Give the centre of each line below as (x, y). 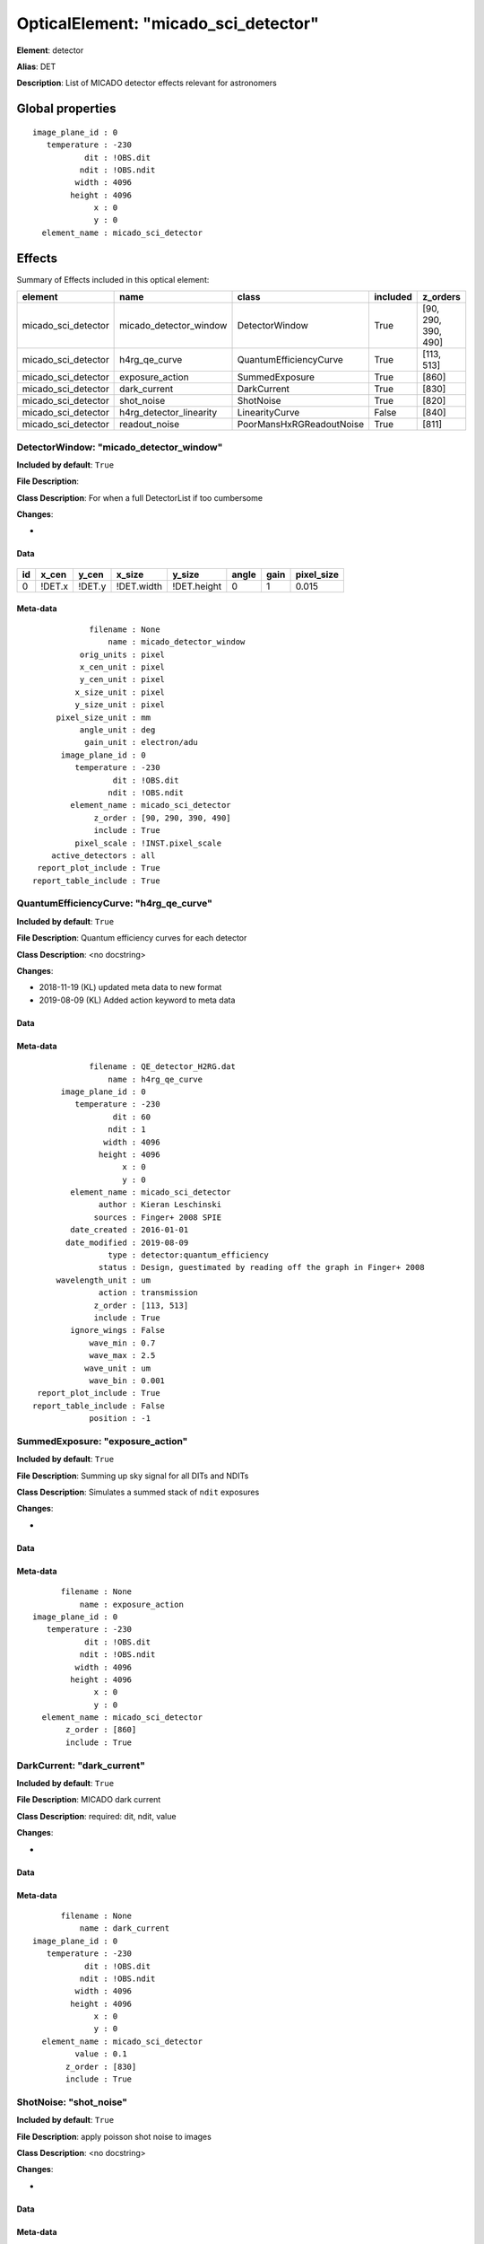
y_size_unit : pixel (120, 705)
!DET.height (197, 586)
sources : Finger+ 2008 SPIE (158, 1217)
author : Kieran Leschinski (160, 1205)
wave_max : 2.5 (122, 1356)
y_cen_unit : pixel (122, 679)
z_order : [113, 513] (141, 1305)
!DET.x (55, 586)
